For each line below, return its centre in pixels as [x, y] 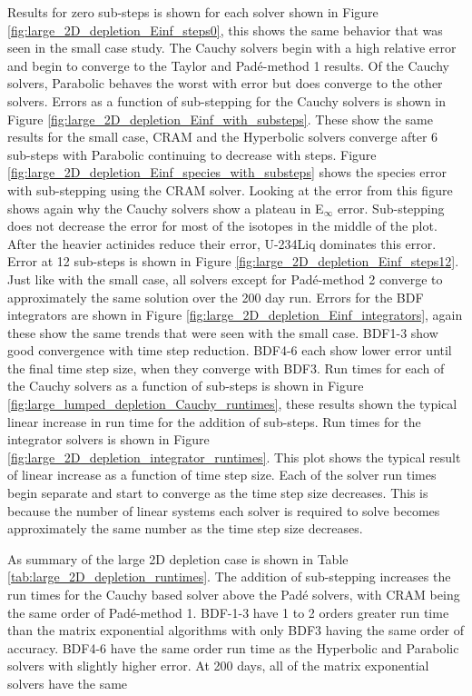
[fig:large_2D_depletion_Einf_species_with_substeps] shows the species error [227, 172]
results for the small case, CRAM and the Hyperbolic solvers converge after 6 [223, 137]
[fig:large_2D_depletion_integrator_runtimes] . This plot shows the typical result [234, 457]
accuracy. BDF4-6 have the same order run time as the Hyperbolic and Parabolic [233, 647]
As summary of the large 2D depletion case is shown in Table [178, 558]
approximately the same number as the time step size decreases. [185, 528]
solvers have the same [68, 683]
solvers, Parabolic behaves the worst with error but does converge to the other [225, 83]
